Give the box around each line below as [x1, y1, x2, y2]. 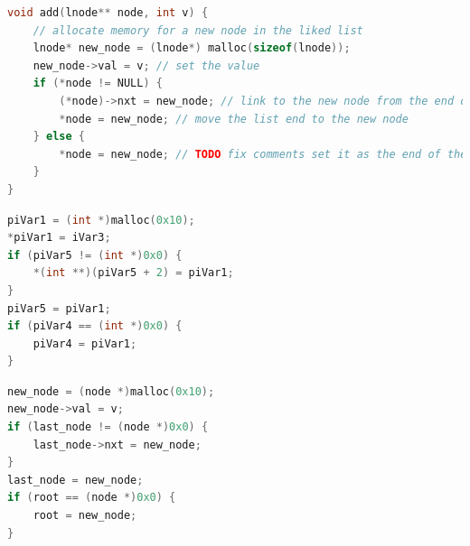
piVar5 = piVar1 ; [7, 301, 111, 315]
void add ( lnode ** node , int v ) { [7, 6, 209, 19]
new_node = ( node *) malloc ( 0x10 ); [7, 384, 215, 398]
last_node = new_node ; [7, 473, 144, 486]
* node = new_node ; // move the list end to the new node [59, 112, 409, 125]
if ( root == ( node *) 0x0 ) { [7, 491, 176, 504]
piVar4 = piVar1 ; [33, 337, 137, 350]
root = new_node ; [33, 509, 137, 523]
